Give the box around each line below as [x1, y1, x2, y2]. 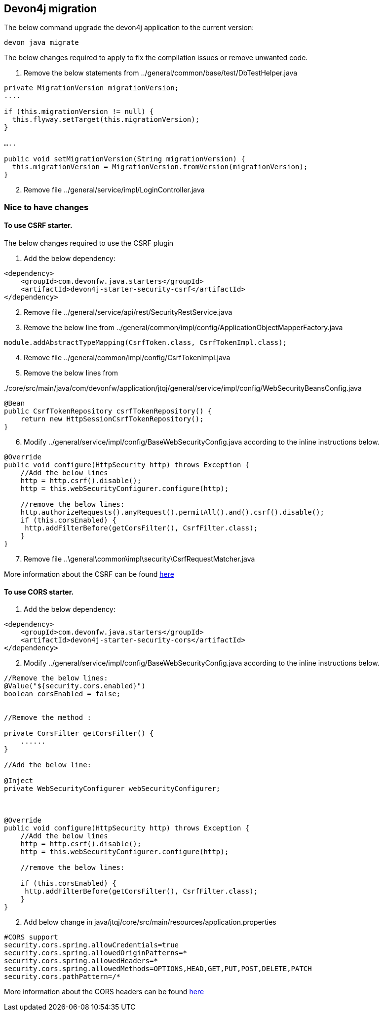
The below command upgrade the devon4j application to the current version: [4, 23, 254, 32]
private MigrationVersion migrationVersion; [4, 84, 179, 92]
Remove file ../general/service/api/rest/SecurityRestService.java [24, 308, 232, 317]
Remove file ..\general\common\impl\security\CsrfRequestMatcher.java [24, 555, 255, 564]
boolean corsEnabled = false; [4, 690, 121, 698]
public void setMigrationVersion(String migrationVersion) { [4, 155, 245, 163]
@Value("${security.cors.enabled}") [4, 682, 146, 690]
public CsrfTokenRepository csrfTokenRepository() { [4, 407, 212, 415]
